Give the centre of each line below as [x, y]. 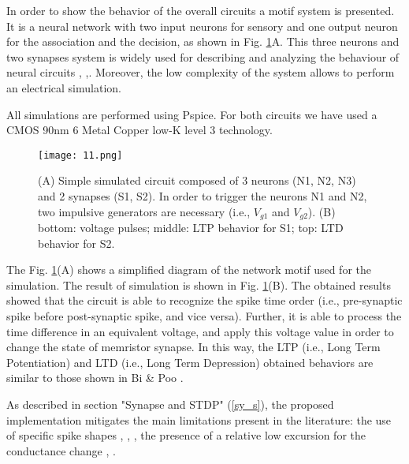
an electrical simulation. [64, 87]
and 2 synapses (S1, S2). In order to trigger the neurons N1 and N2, [203, 196]
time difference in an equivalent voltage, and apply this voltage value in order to [200, 331]
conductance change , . [61, 450]
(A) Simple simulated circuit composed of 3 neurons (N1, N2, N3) [197, 180]
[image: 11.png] [80, 155]
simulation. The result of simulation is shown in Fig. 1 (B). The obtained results [199, 284]
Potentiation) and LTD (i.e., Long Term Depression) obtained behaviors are [190, 362]
